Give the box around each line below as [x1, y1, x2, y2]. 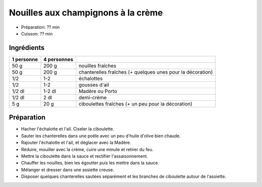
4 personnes [43, 56, 74, 62]
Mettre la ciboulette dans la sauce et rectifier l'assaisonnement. [21, 153, 148, 159]
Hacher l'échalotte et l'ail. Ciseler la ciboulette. [21, 126, 114, 132]
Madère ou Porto [78, 88, 117, 94]
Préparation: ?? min [21, 24, 60, 30]
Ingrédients [9, 44, 45, 52]
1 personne [12, 56, 38, 62]
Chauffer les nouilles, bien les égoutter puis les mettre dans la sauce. [21, 160, 160, 166]
